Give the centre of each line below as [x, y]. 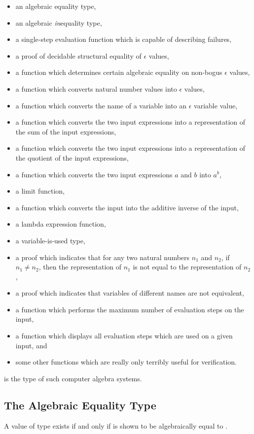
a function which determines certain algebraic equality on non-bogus [119, 72]
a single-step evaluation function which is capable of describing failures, [124, 39]
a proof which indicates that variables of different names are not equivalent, [130, 293]
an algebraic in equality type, [59, 22]
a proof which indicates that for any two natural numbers [103, 257]
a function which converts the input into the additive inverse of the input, [127, 207]
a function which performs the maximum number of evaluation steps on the [130, 309]
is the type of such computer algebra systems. [73, 378]
